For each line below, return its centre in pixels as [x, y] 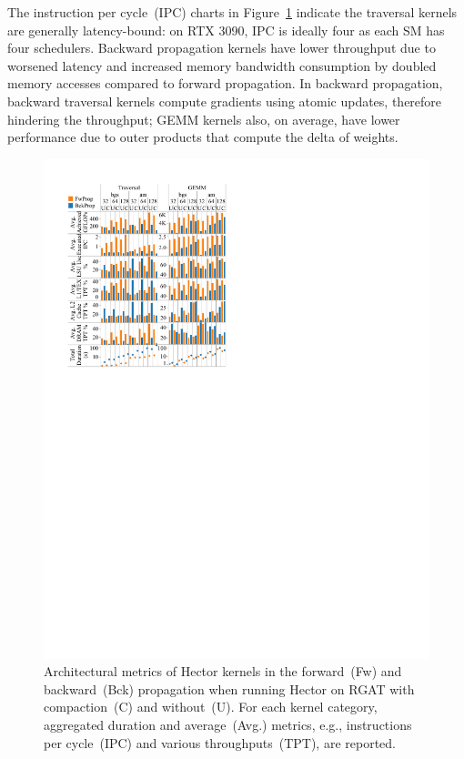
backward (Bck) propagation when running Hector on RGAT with [229, 688]
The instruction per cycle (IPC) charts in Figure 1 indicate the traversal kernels [232, 12]
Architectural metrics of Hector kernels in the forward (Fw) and [223, 671]
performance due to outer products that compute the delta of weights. [203, 137]
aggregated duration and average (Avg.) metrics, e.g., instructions [228, 725]
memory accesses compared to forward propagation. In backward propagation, [225, 83]
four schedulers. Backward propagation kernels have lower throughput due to [222, 48]
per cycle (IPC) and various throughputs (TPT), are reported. [220, 742]
